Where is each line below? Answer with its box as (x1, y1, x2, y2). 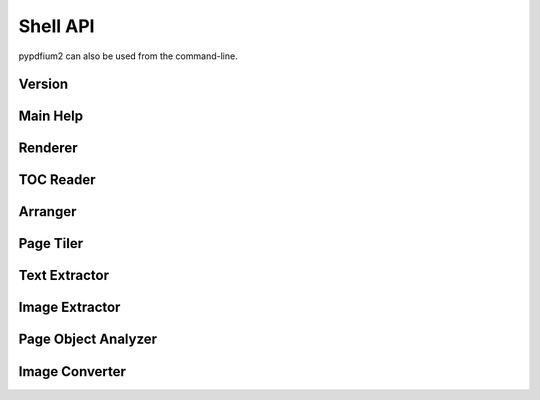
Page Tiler (18, 235, 84, 252)
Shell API (18, 15, 95, 37)
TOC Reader (18, 171, 96, 189)
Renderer (18, 140, 78, 157)
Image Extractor (18, 299, 121, 316)
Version (18, 76, 69, 93)
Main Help (18, 108, 84, 125)
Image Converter (18, 363, 127, 380)
